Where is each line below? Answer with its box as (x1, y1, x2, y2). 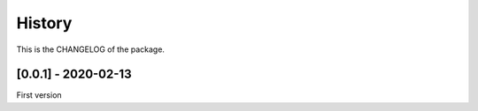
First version (16, 90, 62, 100)
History (16, 13, 73, 33)
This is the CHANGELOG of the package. (16, 44, 166, 55)
